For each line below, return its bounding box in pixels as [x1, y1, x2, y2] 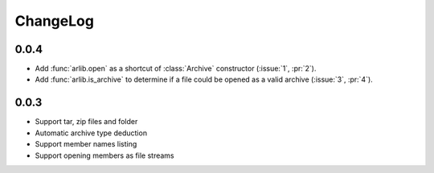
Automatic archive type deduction [35, 128, 148, 138]
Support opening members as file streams [35, 151, 174, 160]
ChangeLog [14, 12, 94, 30]
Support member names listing [35, 139, 137, 149]
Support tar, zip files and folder [35, 117, 138, 127]
